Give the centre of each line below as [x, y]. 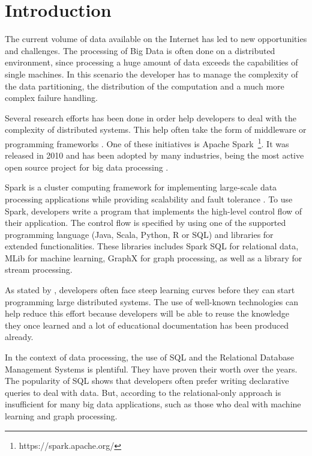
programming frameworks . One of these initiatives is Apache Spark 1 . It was [147, 142]
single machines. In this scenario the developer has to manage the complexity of [151, 74]
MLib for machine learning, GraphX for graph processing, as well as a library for [154, 257]
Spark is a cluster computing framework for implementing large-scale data [141, 187]
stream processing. [39, 269]
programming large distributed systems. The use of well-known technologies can [152, 301]
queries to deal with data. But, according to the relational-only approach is [143, 392]
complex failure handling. [51, 98]
